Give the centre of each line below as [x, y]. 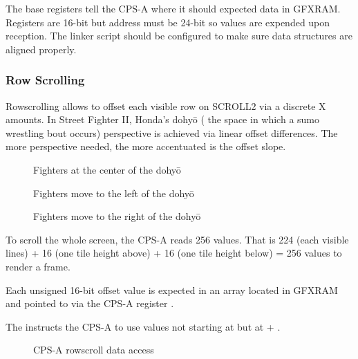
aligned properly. [41, 49]
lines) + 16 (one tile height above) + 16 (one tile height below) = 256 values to [174, 253]
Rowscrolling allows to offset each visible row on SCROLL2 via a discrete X [166, 105]
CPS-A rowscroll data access [94, 350]
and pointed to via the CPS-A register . [90, 303]
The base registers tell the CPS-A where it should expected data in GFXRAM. [173, 8]
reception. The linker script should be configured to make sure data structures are [179, 36]
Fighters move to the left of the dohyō [114, 193]
